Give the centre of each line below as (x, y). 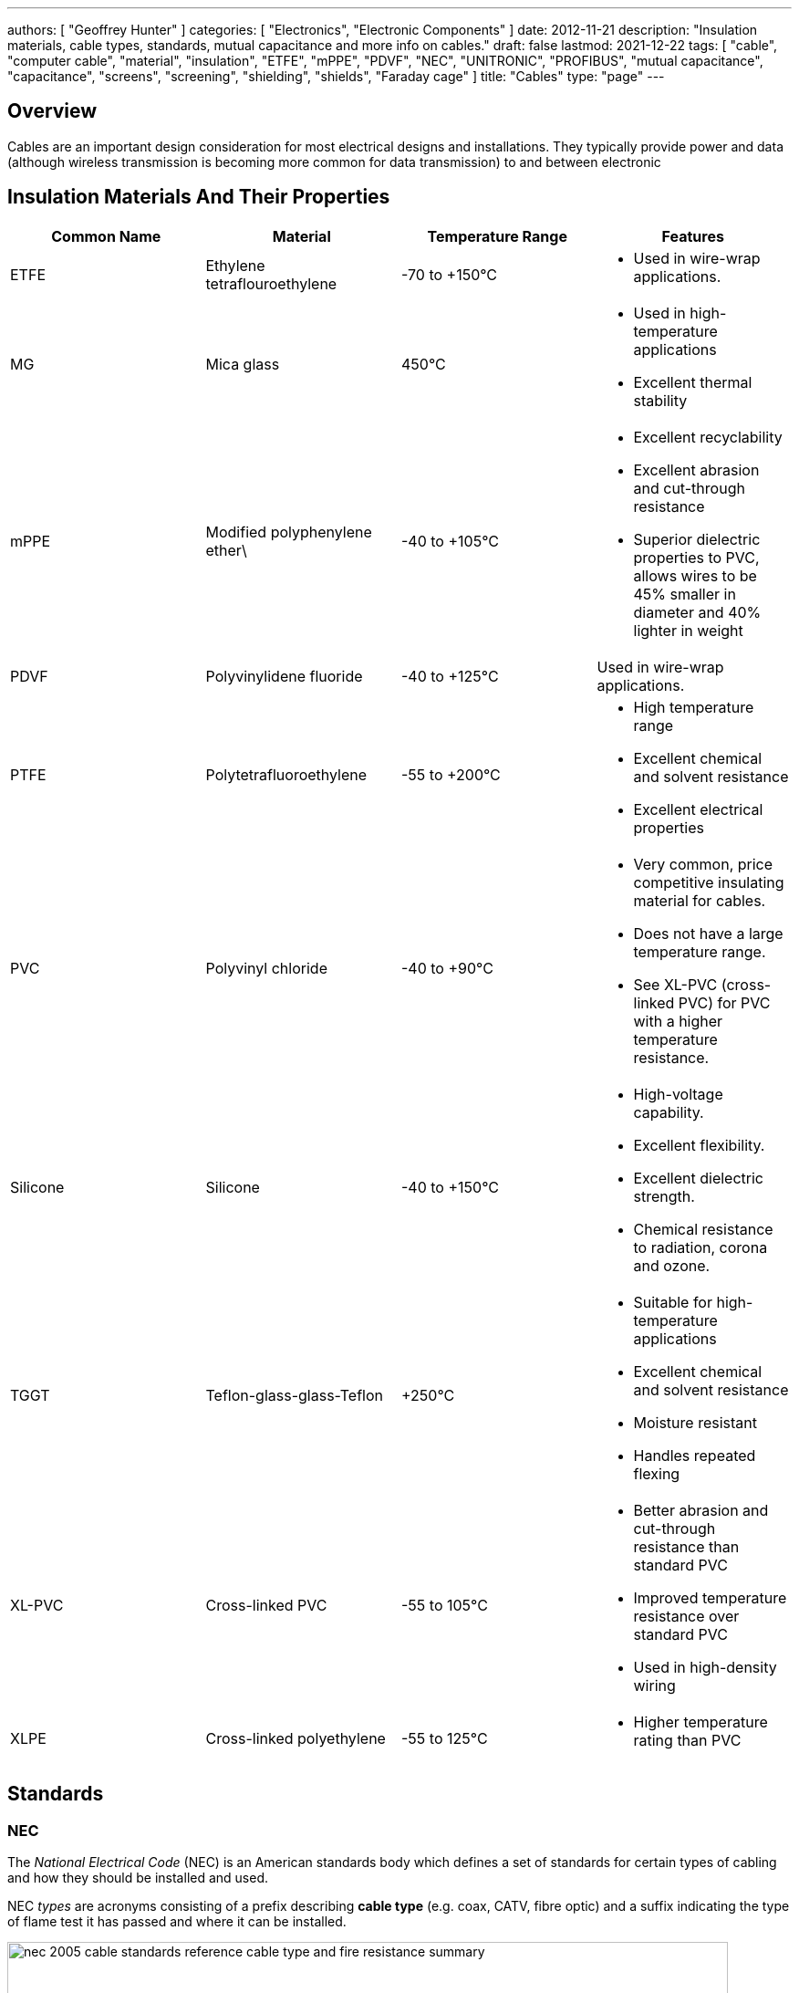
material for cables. (700, 900)
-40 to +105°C (450, 541)
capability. (669, 1112)
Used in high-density (705, 1667)
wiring (654, 1685)
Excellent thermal (693, 382)
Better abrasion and (701, 1510)
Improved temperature (710, 1597)
